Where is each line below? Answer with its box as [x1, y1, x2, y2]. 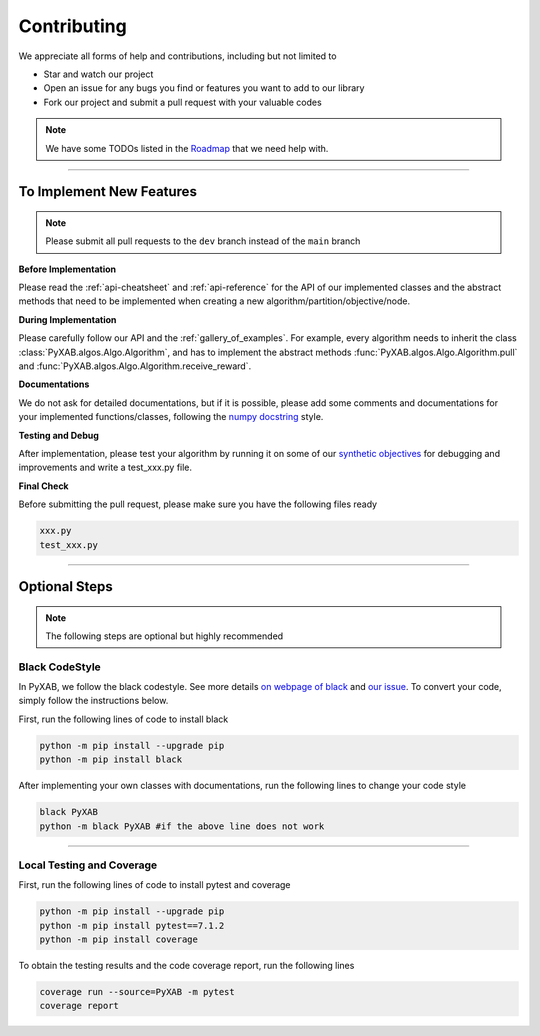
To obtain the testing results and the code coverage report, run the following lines [18, 960, 355, 972]
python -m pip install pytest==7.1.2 [39, 920, 225, 931]
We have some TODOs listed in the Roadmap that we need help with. [45, 142, 329, 154]
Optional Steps [18, 578, 114, 595]
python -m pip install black [39, 754, 183, 765]
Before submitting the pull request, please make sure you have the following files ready [18, 498, 378, 510]
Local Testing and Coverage [18, 858, 158, 872]
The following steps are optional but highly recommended [45, 630, 284, 642]
